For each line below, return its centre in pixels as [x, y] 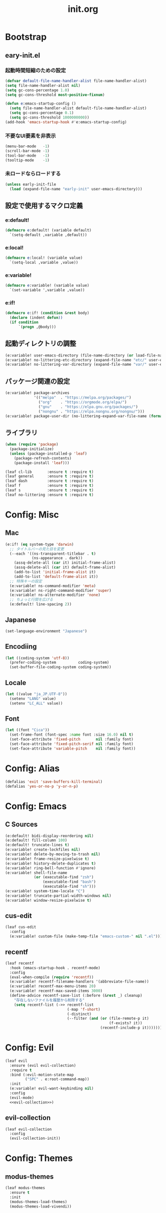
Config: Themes [39, 1158]
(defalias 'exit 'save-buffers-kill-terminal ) [54, 782]
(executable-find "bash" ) [69, 882]
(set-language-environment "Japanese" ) [46, 631]
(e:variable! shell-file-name [36, 873]
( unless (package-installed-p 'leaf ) [48, 454]
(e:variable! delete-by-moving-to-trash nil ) [53, 854]
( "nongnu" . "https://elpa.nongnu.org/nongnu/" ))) [91, 411]
